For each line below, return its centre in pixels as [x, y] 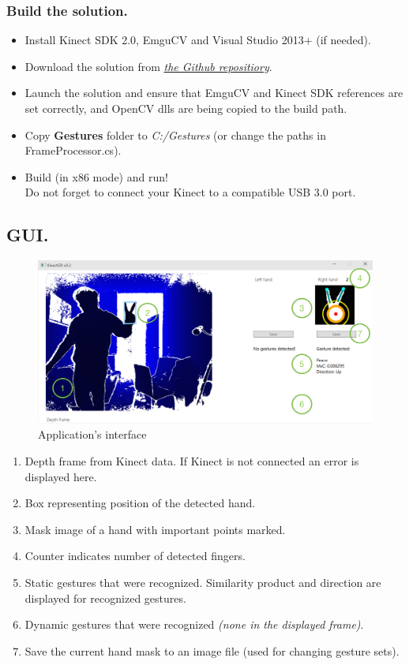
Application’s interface [92, 434]
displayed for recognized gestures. [105, 598]
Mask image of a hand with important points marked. [155, 529]
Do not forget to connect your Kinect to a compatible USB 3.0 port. [190, 192]
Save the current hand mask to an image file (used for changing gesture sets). [212, 650]
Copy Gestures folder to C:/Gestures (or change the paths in [175, 134]
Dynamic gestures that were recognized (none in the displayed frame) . [194, 624]
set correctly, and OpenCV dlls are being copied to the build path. [186, 108]
